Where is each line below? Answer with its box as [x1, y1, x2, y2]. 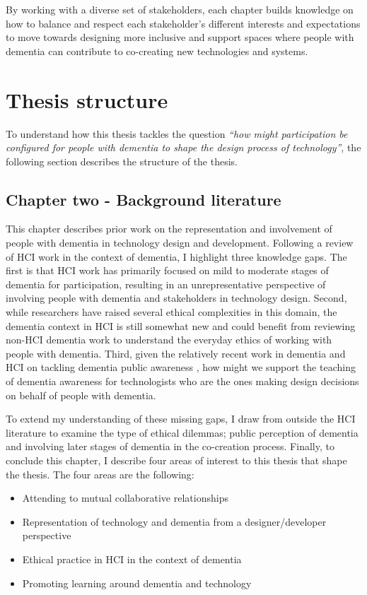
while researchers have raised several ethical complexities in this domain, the [6, 305, 337, 319]
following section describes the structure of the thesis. [6, 153, 238, 168]
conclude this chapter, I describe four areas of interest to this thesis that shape [6, 452, 347, 467]
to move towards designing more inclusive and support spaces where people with [6, 30, 354, 45]
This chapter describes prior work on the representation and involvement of [6, 221, 332, 236]
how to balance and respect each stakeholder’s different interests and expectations [6, 16, 361, 30]
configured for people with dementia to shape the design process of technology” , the [6, 140, 361, 155]
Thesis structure [6, 85, 168, 114]
